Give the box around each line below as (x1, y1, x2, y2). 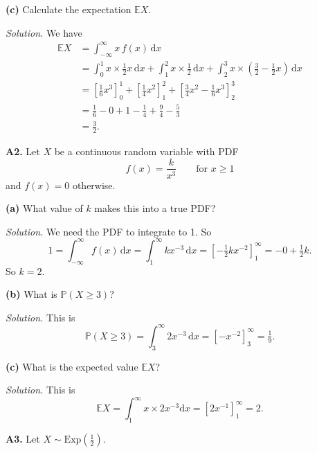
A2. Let (6, 143, 40, 158)
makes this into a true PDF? (94, 201, 216, 215)
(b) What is (6, 287, 57, 301)
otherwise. (72, 177, 116, 192)
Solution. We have (6, 25, 82, 39)
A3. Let (6, 432, 40, 446)
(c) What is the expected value (6, 359, 138, 373)
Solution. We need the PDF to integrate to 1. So (6, 224, 212, 238)
